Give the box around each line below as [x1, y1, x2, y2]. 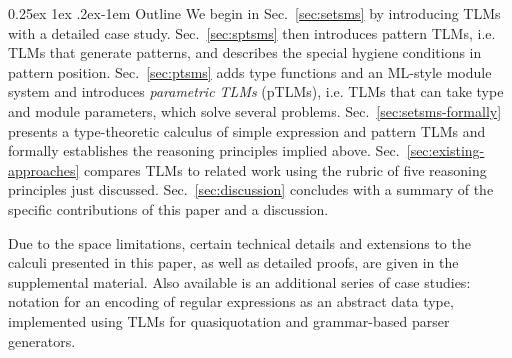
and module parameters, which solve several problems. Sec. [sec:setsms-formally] [8, 100, 502, 121]
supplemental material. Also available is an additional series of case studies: [8, 271, 471, 292]
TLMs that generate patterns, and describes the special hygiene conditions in [8, 42, 482, 63]
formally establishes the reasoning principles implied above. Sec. [8, 140, 400, 161]
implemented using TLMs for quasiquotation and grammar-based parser [8, 310, 450, 331]
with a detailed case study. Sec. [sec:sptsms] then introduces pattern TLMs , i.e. [8, 22, 496, 43]
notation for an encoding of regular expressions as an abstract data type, [8, 291, 454, 312]
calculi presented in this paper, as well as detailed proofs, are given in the [8, 252, 459, 273]
